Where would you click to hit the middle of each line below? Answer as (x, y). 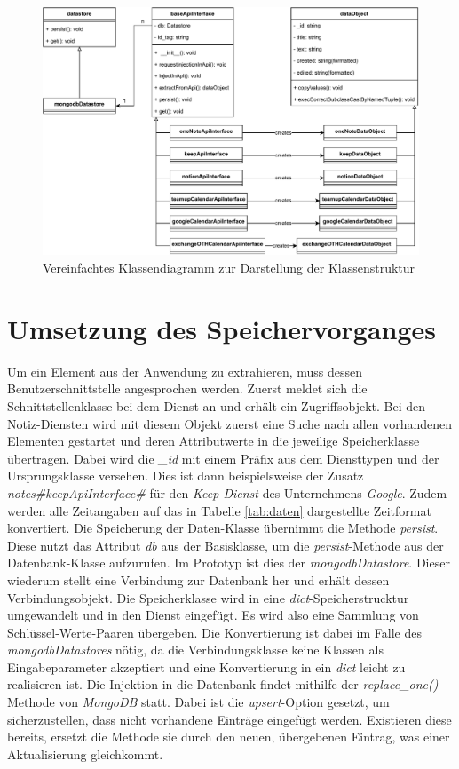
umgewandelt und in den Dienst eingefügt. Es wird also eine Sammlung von (213, 615)
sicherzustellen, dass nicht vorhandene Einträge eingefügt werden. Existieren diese (229, 719)
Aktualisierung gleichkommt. (85, 753)
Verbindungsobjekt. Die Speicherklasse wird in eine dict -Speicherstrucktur (208, 597)
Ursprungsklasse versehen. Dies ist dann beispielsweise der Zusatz (186, 476)
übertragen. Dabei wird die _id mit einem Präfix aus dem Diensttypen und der (223, 458)
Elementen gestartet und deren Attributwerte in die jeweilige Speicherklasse (214, 441)
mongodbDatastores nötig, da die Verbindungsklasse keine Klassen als (195, 650)
